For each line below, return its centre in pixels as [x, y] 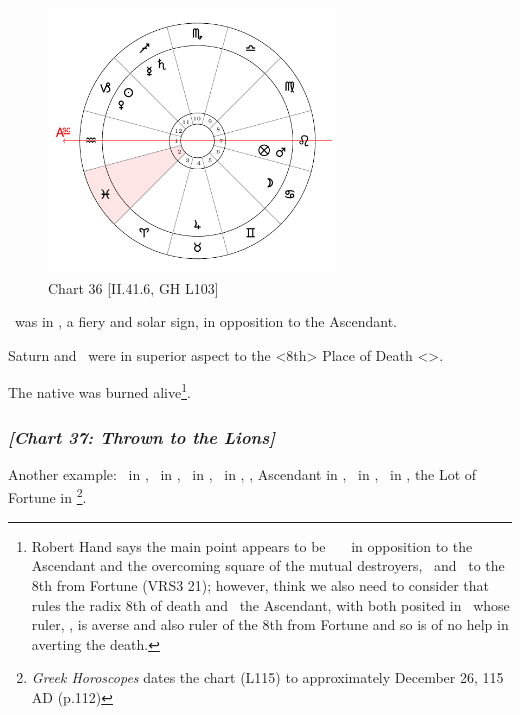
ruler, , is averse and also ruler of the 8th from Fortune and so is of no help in [270, 624]
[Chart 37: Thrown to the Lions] [142, 436]
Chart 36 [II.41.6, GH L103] [133, 287]
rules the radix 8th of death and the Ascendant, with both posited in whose [270, 604]
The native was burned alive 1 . [99, 391]
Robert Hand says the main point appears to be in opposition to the [252, 545]
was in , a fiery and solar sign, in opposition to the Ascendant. [205, 321]
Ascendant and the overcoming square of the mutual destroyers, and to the [268, 565]
